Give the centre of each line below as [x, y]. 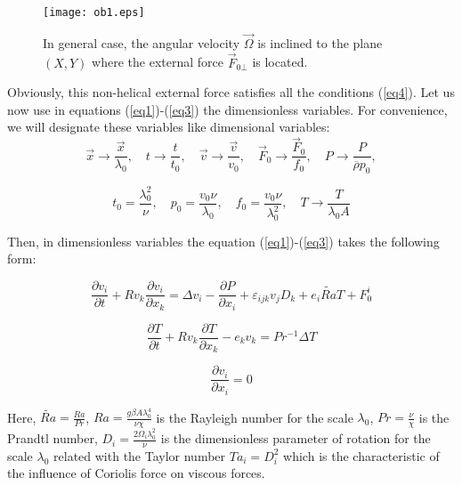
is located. [280, 62]
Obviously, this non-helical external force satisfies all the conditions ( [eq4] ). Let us [231, 92]
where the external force [158, 62]
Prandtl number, [53, 438]
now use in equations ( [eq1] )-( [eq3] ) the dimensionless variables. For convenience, [227, 109]
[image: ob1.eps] [94, 12]
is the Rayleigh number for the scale [255, 417]
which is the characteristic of [361, 455]
